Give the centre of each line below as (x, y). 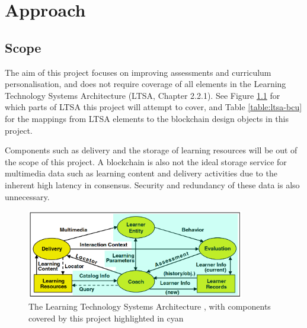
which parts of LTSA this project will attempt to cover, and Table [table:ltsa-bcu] (153, 107)
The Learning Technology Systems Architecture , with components (150, 306)
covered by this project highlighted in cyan (106, 318)
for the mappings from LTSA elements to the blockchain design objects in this (147, 118)
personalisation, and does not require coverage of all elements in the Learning (145, 84)
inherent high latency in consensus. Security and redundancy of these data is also (152, 184)
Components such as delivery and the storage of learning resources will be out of (151, 150)
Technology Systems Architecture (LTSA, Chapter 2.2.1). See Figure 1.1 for (143, 95)
